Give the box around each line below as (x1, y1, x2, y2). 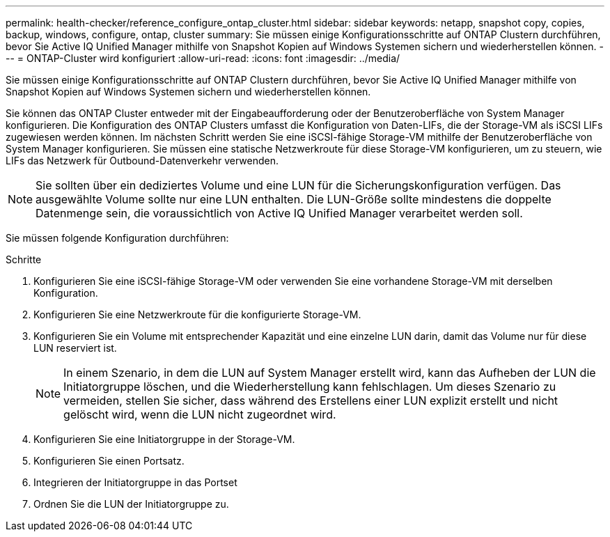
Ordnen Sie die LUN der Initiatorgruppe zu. (33, 498, 229, 510)
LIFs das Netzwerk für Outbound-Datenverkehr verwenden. (6, 155, 279, 166)
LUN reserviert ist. (33, 342, 117, 354)
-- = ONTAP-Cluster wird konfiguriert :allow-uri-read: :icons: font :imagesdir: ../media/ (6, 52, 400, 64)
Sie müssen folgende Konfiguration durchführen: (6, 232, 229, 244)
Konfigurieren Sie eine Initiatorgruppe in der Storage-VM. (33, 433, 295, 445)
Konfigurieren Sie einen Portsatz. (33, 455, 185, 467)
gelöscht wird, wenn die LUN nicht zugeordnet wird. (63, 407, 336, 421)
